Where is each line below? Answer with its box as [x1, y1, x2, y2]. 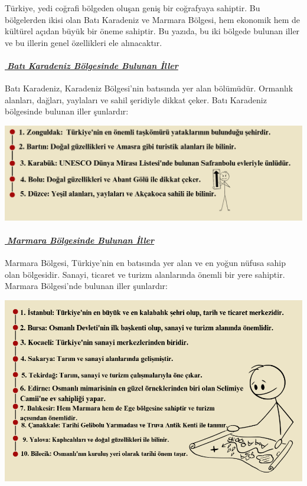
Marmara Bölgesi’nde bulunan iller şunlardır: [5, 280, 168, 292]
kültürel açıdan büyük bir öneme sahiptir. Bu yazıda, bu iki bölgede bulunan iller [5, 25, 300, 37]
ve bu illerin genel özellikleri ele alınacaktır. [5, 36, 162, 48]
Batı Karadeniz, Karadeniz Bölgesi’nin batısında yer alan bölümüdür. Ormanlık [5, 82, 293, 94]
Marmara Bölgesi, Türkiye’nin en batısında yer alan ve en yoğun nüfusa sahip [5, 257, 286, 269]
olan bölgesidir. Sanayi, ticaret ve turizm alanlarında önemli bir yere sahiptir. [5, 268, 285, 280]
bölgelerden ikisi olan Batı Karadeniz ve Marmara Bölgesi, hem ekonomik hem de [5, 13, 301, 25]
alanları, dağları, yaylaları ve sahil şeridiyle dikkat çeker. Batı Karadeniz [5, 93, 267, 106]
